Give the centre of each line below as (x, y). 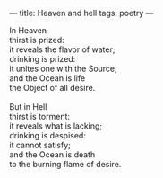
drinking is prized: (43, 59)
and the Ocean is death (52, 155)
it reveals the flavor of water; (62, 49)
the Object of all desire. (52, 88)
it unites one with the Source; (64, 68)
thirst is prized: (37, 40)
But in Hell (28, 107)
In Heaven (28, 30)
